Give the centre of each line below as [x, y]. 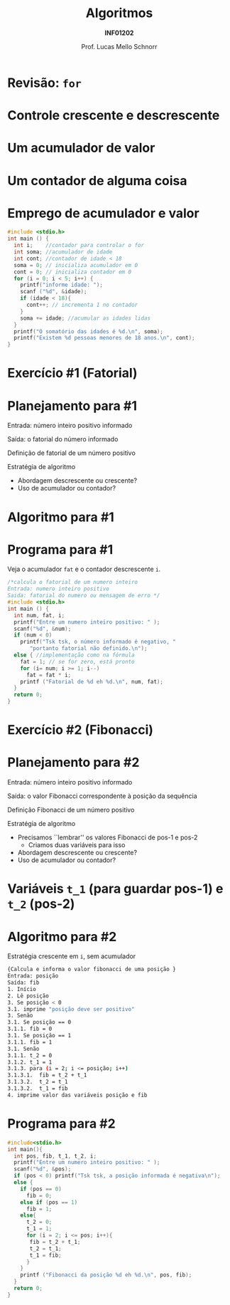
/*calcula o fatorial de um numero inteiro [73, 582]
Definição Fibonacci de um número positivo [71, 810]
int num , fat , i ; [39, 615]
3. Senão [20, 1016]
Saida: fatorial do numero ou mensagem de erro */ [84, 596]
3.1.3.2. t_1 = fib [38, 1089]
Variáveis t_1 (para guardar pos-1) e [115, 889]
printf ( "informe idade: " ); [61, 285]
